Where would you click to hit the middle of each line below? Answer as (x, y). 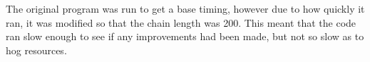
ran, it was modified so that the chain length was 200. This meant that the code (181, 22)
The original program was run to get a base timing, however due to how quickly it (185, 8)
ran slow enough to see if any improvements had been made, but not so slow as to (185, 36)
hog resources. (36, 50)
